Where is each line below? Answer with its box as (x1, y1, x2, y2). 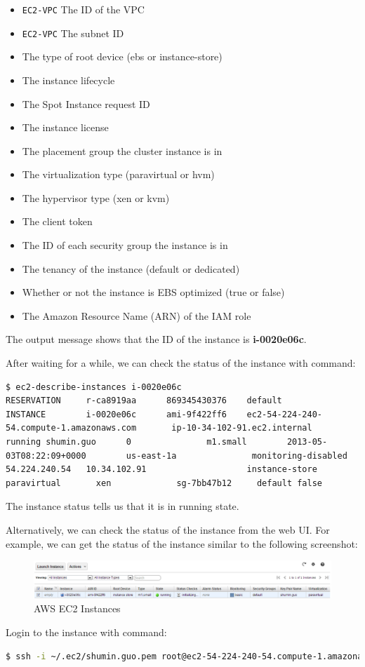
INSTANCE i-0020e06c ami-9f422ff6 (6, 409, 227, 419)
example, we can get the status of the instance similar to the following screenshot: (6, 536, 358, 551)
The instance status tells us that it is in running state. (6, 499, 239, 513)
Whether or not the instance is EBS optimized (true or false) (22, 285, 285, 299)
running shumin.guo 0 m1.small (6, 437, 247, 447)
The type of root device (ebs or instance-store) (22, 49, 223, 64)
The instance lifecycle (22, 72, 115, 87)
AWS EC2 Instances (34, 601, 121, 616)
